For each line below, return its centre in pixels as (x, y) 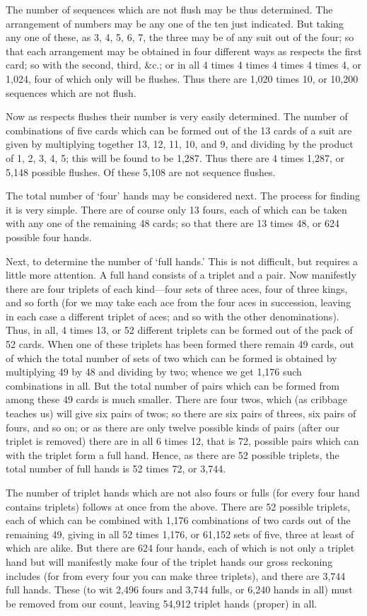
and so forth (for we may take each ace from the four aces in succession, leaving (179, 302)
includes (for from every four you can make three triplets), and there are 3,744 (176, 575)
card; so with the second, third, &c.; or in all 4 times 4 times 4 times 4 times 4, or (183, 65)
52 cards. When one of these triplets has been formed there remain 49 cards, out (180, 344)
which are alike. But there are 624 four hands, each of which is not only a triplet (180, 548)
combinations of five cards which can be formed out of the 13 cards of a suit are (179, 130)
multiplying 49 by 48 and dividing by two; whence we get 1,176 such (154, 372)
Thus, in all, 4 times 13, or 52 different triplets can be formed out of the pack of (179, 330)
